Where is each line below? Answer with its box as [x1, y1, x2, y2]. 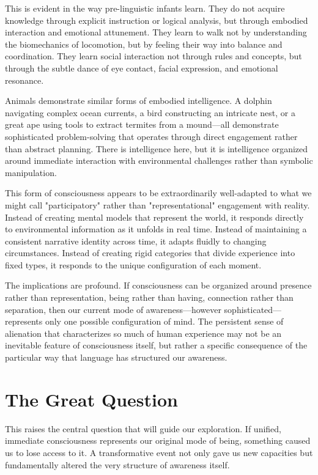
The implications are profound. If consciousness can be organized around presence [5, 279, 312, 292]
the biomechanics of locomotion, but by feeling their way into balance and [5, 37, 283, 50]
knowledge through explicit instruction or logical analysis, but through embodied [5, 13, 308, 26]
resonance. [5, 73, 44, 86]
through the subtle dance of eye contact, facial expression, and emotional [5, 61, 278, 74]
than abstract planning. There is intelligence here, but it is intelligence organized [5, 142, 308, 155]
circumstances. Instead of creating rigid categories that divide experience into [5, 246, 295, 259]
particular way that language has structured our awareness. [5, 351, 227, 364]
